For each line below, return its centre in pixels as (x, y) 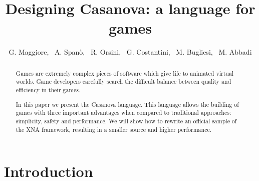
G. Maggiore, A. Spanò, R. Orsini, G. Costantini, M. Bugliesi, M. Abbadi (130, 52)
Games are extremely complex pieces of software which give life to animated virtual (125, 73)
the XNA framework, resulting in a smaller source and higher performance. (114, 129)
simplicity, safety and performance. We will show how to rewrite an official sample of (126, 121)
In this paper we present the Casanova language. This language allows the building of (127, 104)
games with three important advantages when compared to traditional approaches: (123, 113)
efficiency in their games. (48, 90)
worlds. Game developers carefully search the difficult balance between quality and (123, 81)
